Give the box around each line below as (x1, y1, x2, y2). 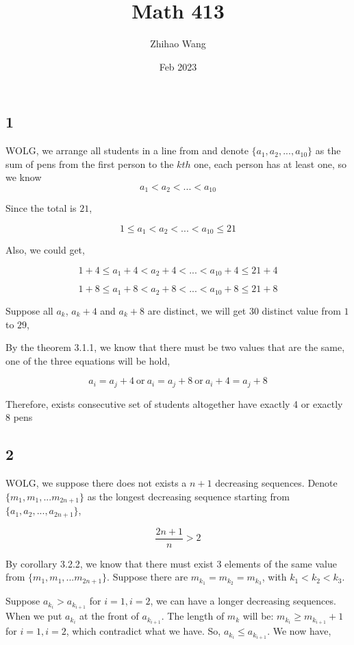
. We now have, (267, 624, 331, 638)
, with (262, 570, 287, 584)
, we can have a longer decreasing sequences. (150, 594, 336, 608)
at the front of (79, 609, 139, 623)
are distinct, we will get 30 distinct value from (147, 303, 341, 317)
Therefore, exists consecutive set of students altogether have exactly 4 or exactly (5, 396, 343, 411)
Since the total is (5, 201, 77, 215)
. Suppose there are (107, 570, 188, 584)
